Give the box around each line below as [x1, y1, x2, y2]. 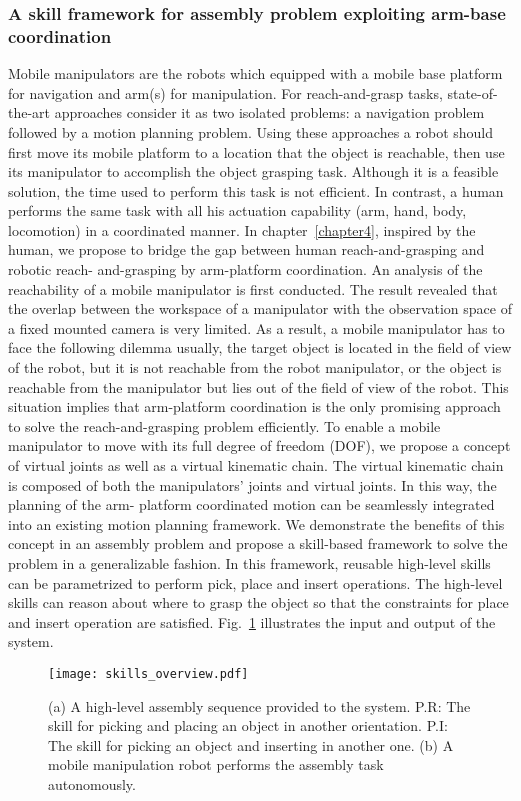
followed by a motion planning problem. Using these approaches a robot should [8, 121, 494, 142]
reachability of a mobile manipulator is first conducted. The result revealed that [8, 278, 498, 299]
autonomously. [48, 773, 136, 794]
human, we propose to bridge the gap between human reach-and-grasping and [8, 239, 485, 260]
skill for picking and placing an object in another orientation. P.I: [48, 715, 448, 736]
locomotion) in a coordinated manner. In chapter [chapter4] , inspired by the [8, 219, 476, 240]
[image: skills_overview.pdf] [48, 666, 249, 681]
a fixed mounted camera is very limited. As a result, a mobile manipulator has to [8, 317, 505, 338]
